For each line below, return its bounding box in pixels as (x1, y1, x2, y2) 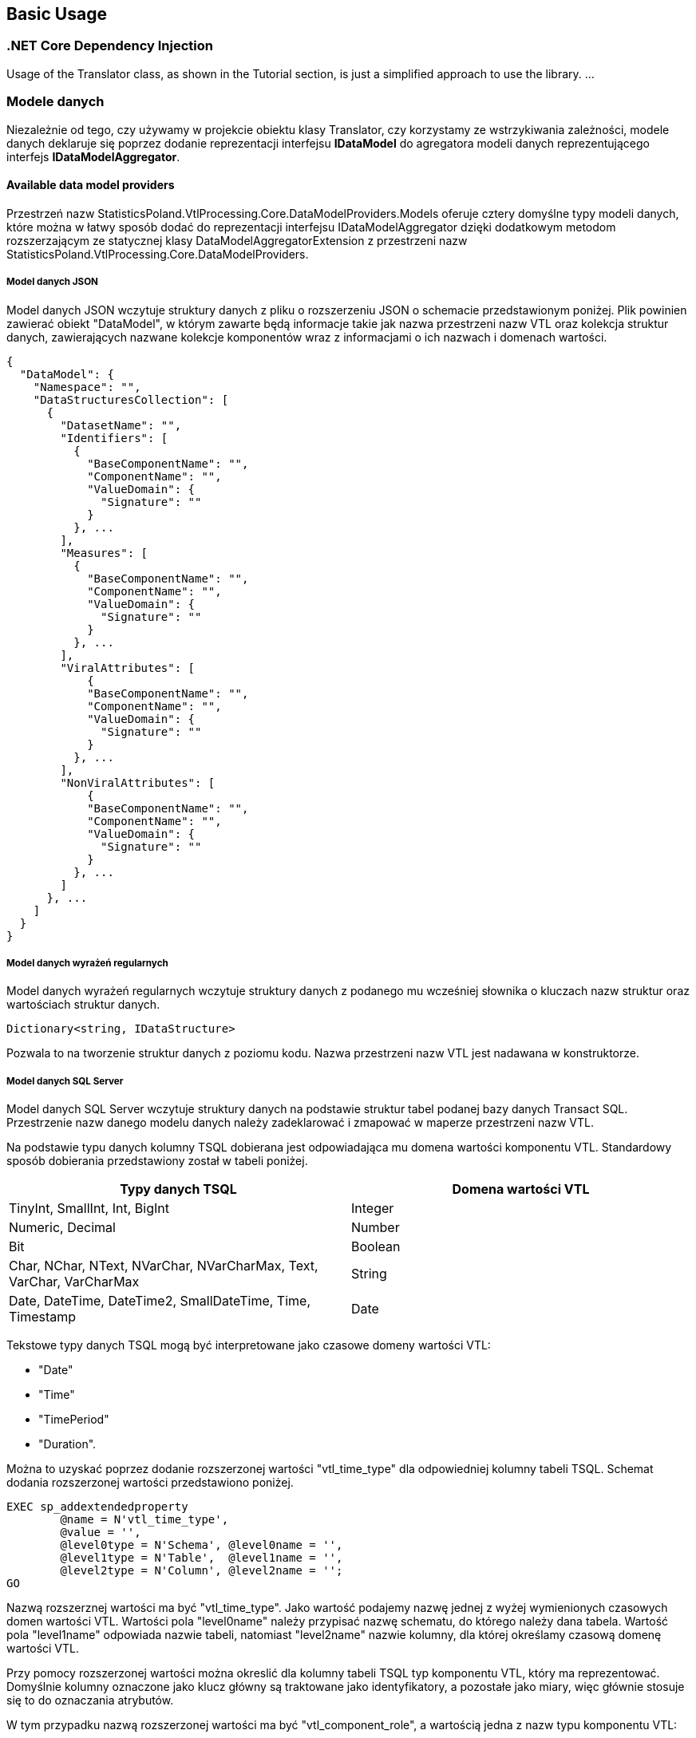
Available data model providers (6, 178, 175, 192)
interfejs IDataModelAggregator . (6, 149, 180, 164)
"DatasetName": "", (60, 418, 182, 432)
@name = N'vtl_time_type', (60, 1513, 229, 1527)
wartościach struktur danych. (6, 997, 160, 1012)
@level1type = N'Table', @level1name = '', (60, 1551, 343, 1565)
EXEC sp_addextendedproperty (6, 1500, 188, 1514)
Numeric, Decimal (9, 1219, 116, 1236)
